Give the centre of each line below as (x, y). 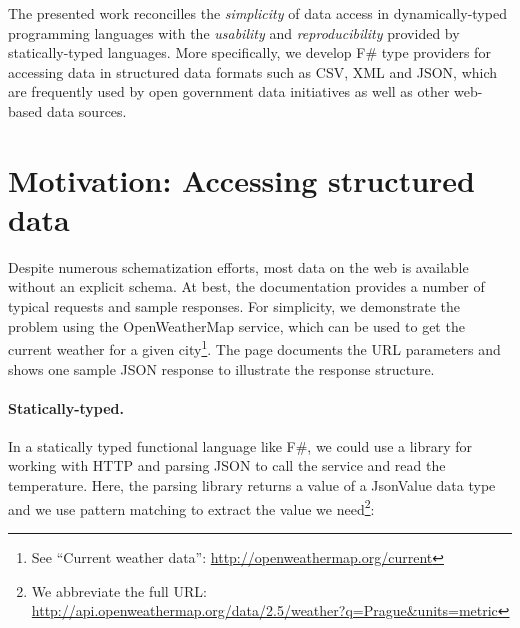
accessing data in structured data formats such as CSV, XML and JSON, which (253, 71)
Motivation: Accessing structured (241, 179)
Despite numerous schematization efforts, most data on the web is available (238, 266)
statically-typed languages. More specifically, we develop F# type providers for (249, 52)
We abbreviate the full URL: (119, 590)
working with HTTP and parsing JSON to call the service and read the (227, 465)
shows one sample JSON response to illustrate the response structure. (221, 368)
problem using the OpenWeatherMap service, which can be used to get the (236, 325)
